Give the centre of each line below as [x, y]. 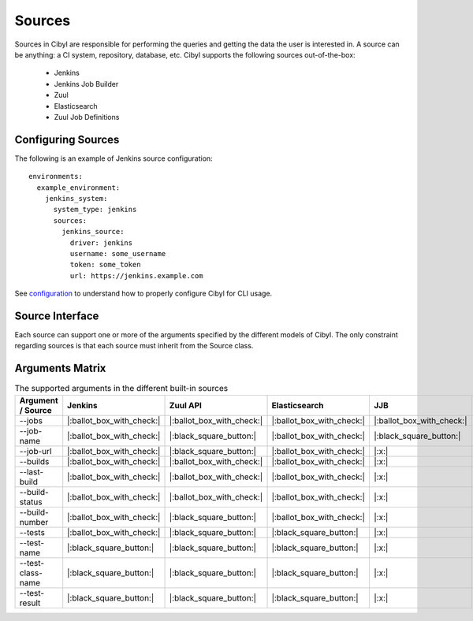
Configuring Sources [67, 139]
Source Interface [57, 316]
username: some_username [118, 253]
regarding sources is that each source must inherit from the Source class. [134, 346]
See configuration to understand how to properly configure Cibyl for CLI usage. [143, 294]
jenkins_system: [76, 198]
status [31, 502]
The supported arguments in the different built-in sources [121, 389]
